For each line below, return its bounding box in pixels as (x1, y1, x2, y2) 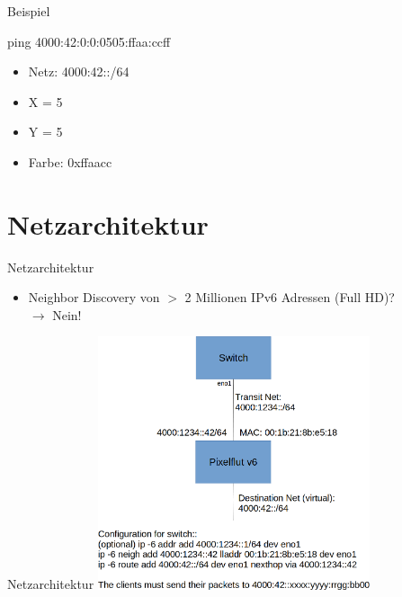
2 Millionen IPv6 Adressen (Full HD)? (184, 288, 395, 307)
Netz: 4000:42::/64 (28, 62, 130, 81)
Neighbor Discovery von (28, 288, 160, 307)
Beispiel (7, 2, 50, 20)
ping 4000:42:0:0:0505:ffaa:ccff (7, 31, 171, 50)
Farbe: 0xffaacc (28, 152, 112, 171)
